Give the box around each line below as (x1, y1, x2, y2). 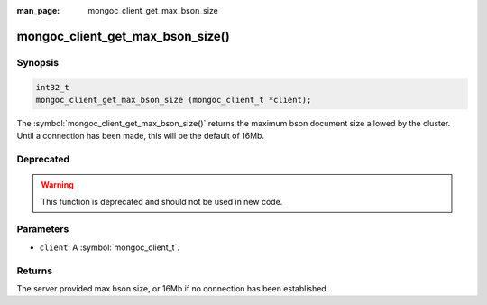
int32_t (35, 82, 69, 92)
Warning (41, 180, 74, 190)
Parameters (16, 223, 69, 236)
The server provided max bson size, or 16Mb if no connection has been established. (16, 282, 329, 293)
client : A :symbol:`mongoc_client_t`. (39, 242, 180, 253)
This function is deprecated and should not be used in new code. (41, 196, 283, 207)
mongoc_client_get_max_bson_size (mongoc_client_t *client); (35, 95, 312, 105)
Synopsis (16, 56, 59, 69)
